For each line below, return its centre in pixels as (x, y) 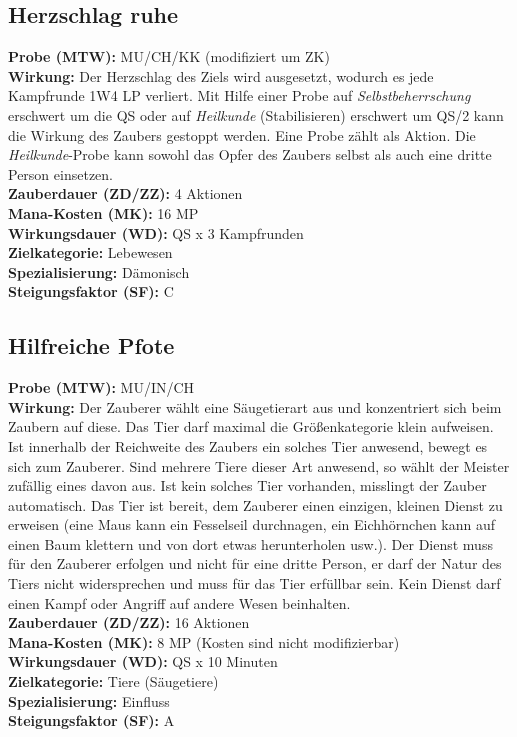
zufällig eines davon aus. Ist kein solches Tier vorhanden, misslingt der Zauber (247, 485)
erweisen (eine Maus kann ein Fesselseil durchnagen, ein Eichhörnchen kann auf (252, 524)
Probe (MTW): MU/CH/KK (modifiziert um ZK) (169, 56)
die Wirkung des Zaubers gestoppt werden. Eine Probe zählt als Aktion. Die (242, 134)
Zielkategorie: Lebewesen (90, 252)
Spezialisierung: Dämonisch (99, 271)
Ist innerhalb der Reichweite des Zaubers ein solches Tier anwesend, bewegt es (248, 445)
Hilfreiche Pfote (91, 345)
